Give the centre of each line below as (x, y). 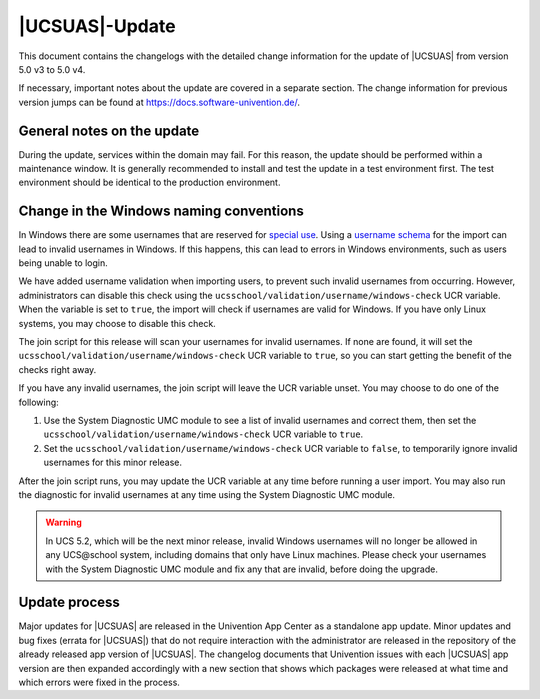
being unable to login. (63, 263)
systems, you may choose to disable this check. (117, 323)
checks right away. (57, 369)
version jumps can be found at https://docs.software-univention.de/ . (159, 102)
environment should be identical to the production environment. (149, 182)
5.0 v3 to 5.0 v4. (52, 69)
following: (38, 402)
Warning (63, 522)
